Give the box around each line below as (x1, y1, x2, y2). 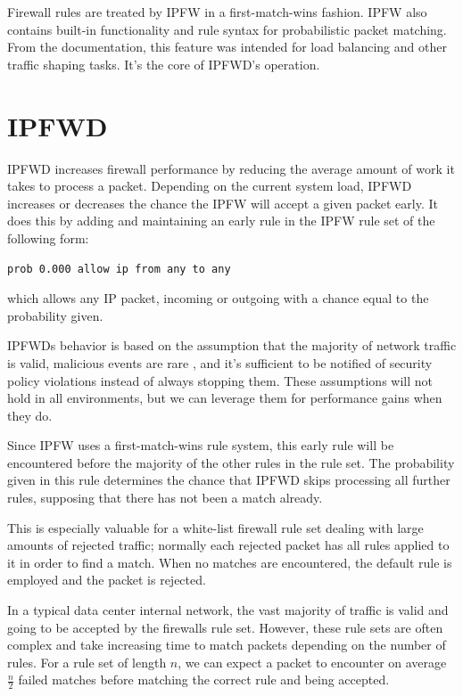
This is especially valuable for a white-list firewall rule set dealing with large (7, 518, 424, 536)
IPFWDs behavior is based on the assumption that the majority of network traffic (7, 336, 457, 355)
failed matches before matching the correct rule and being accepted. (18, 670, 390, 689)
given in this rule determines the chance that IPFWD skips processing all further (7, 471, 451, 489)
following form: (7, 228, 89, 247)
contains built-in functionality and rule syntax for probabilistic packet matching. (7, 20, 447, 38)
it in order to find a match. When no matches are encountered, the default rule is (7, 553, 452, 571)
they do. (7, 405, 53, 424)
